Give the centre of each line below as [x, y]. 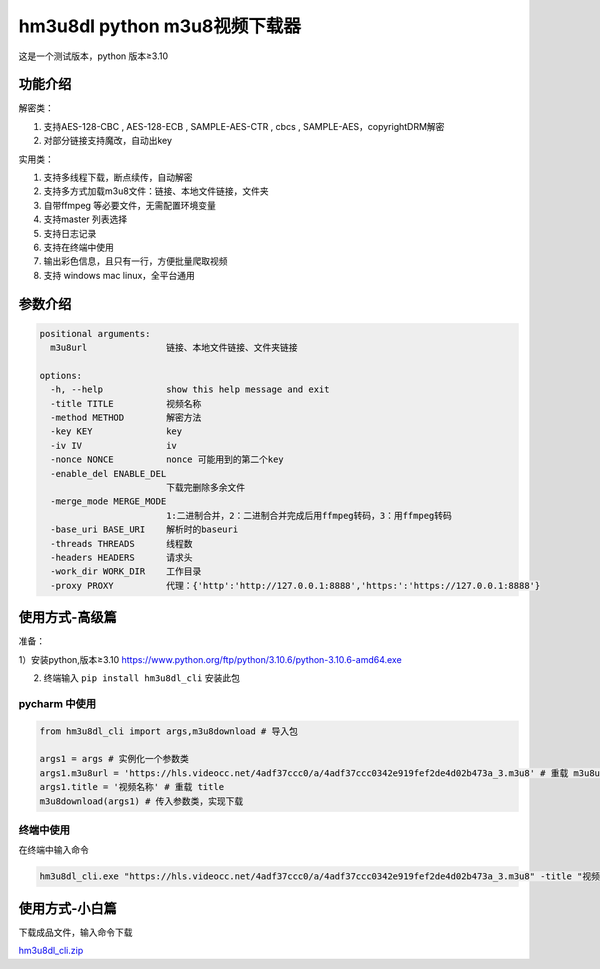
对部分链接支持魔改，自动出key [108, 141]
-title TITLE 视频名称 [126, 403]
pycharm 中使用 [57, 703]
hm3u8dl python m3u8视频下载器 [160, 26]
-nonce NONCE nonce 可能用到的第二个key [167, 459]
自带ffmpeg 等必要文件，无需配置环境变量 [130, 205]
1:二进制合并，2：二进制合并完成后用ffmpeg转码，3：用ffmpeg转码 [308, 515]
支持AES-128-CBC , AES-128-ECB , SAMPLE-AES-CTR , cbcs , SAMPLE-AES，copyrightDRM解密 [244, 126]
